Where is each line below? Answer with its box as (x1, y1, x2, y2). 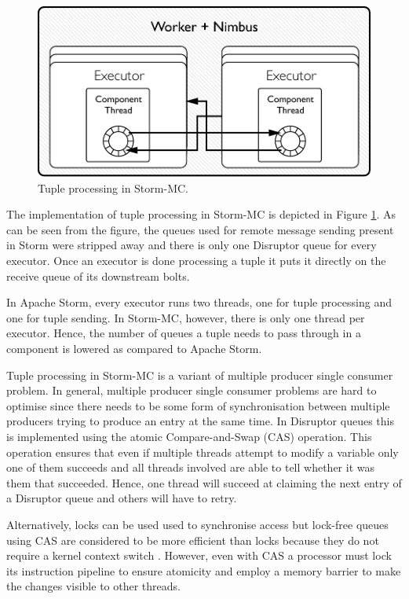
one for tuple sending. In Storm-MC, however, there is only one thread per (6, 309, 365, 325)
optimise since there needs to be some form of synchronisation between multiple (6, 397, 390, 413)
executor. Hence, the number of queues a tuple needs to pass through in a (6, 325, 361, 341)
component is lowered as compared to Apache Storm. (6, 340, 262, 357)
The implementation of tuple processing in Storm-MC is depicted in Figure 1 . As (6, 206, 396, 222)
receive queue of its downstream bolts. (6, 267, 190, 284)
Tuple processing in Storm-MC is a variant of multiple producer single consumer (6, 366, 393, 383)
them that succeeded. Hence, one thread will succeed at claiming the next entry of (6, 474, 402, 491)
